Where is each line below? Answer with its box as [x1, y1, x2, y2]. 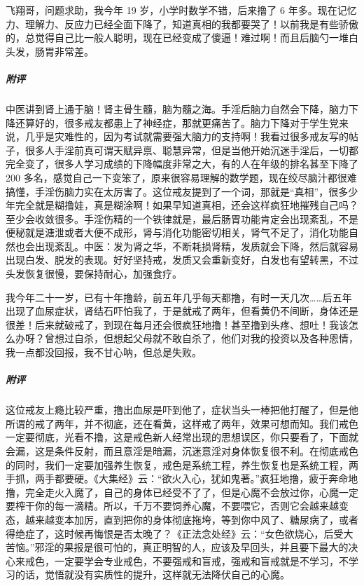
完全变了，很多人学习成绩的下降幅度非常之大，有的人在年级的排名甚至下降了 [6, 156, 358, 171]
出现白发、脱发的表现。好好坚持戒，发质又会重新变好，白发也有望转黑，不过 [6, 252, 358, 267]
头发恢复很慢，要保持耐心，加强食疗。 [6, 266, 182, 281]
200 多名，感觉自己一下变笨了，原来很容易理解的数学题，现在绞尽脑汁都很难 [6, 170, 357, 184]
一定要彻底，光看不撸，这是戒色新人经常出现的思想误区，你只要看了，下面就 [6, 430, 358, 444]
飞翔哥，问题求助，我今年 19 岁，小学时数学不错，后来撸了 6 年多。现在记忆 [6, 3, 357, 17]
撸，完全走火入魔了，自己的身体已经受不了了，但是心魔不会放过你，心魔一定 [6, 484, 358, 499]
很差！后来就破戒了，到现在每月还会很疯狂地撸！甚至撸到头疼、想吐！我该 [6, 317, 349, 332]
